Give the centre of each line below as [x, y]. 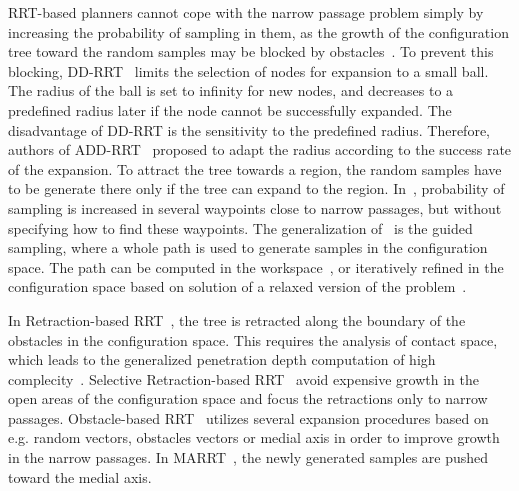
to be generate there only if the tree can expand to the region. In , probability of [256, 188]
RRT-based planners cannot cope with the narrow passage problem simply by [246, 12]
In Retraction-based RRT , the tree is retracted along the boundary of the [237, 319]
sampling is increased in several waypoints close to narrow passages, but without [255, 207]
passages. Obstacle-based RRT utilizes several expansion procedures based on [248, 417]
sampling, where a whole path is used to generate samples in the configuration [248, 247]
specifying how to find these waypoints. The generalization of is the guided [240, 227]
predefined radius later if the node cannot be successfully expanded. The [230, 109]
